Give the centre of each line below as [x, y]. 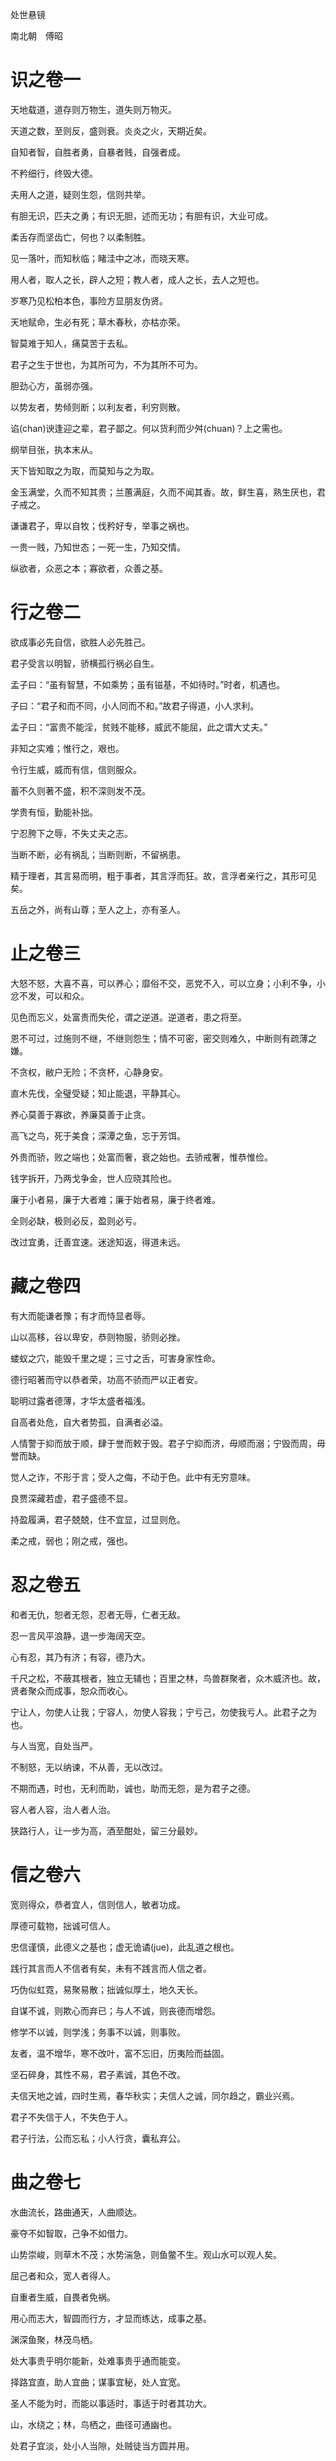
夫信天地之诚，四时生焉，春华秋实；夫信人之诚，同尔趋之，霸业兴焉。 [155, 2095]
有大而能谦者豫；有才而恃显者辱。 [80, 1315]
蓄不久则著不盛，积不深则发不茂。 [80, 790]
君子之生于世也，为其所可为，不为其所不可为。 [106, 364]
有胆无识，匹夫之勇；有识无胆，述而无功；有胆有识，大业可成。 [141, 215]
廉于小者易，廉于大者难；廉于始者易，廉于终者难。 [115, 1199]
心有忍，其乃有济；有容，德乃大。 [80, 1657]
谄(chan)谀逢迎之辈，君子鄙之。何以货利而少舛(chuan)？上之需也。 [149, 428]
